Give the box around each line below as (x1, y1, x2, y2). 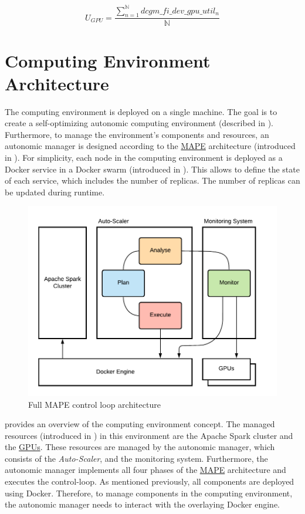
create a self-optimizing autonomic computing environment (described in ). (5, 117, 273, 129)
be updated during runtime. (5, 185, 105, 198)
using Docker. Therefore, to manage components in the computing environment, (5, 486, 293, 499)
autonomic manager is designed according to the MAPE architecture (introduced (5, 140, 296, 152)
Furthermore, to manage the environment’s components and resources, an (5, 128, 269, 140)
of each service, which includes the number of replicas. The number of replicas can (5, 174, 300, 187)
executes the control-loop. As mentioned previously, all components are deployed (5, 475, 294, 488)
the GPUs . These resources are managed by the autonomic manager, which (5, 441, 275, 453)
